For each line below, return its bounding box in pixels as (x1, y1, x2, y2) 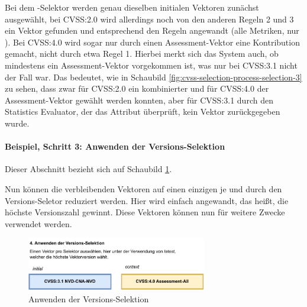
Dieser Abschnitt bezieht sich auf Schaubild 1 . (5, 163, 172, 175)
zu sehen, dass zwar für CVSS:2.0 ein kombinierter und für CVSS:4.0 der (5, 82, 269, 95)
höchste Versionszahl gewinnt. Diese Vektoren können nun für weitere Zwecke (5, 206, 285, 218)
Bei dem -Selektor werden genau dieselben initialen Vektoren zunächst (5, 1, 259, 13)
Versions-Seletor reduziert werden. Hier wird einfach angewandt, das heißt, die (5, 194, 289, 206)
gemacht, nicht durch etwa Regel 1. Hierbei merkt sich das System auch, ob (5, 47, 279, 60)
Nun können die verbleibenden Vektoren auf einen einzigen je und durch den (5, 182, 282, 195)
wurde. (5, 117, 30, 129)
